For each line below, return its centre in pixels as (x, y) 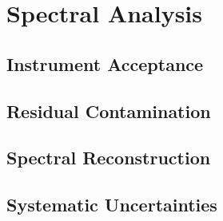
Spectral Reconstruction (109, 158)
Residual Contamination (109, 110)
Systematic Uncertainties (112, 205)
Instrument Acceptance (105, 63)
